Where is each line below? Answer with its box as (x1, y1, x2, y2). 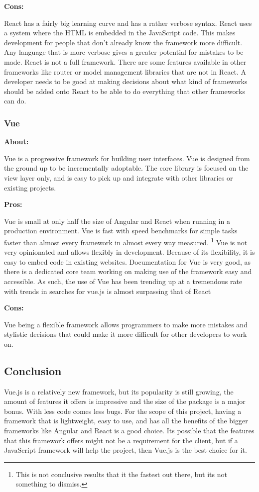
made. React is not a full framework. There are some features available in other (4, 56, 247, 67)
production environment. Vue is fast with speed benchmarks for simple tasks (4, 225, 238, 236)
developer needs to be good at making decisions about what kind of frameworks (4, 76, 248, 87)
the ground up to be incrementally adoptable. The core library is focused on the (4, 163, 249, 173)
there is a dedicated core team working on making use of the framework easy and (4, 266, 252, 277)
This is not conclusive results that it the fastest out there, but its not (15, 469, 227, 479)
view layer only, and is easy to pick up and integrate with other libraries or (4, 172, 233, 183)
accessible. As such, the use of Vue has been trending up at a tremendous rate (4, 276, 243, 286)
